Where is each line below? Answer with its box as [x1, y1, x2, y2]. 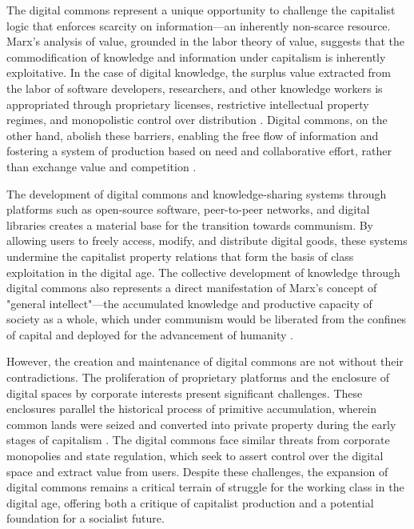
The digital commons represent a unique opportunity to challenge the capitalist [6, 2, 396, 18]
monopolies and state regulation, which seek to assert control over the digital [6, 447, 384, 464]
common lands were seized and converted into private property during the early [6, 415, 396, 432]
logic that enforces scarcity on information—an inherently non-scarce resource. [6, 17, 391, 34]
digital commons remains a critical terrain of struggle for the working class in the [6, 479, 404, 495]
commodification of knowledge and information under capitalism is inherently [6, 48, 386, 65]
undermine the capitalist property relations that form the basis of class [6, 247, 354, 264]
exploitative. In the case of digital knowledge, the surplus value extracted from [6, 64, 392, 81]
